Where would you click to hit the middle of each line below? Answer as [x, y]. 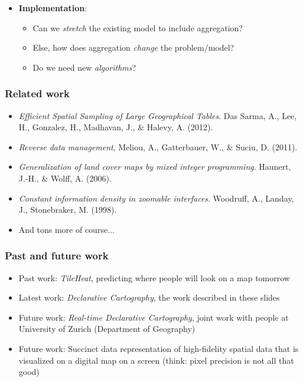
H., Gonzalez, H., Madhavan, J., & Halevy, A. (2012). [116, 127]
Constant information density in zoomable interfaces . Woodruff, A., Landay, [156, 198]
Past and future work [57, 256]
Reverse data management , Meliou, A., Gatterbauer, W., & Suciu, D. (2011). [158, 146]
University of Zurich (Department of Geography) [107, 329]
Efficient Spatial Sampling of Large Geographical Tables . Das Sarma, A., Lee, [158, 115]
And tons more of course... [66, 229]
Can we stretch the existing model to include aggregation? [138, 27]
